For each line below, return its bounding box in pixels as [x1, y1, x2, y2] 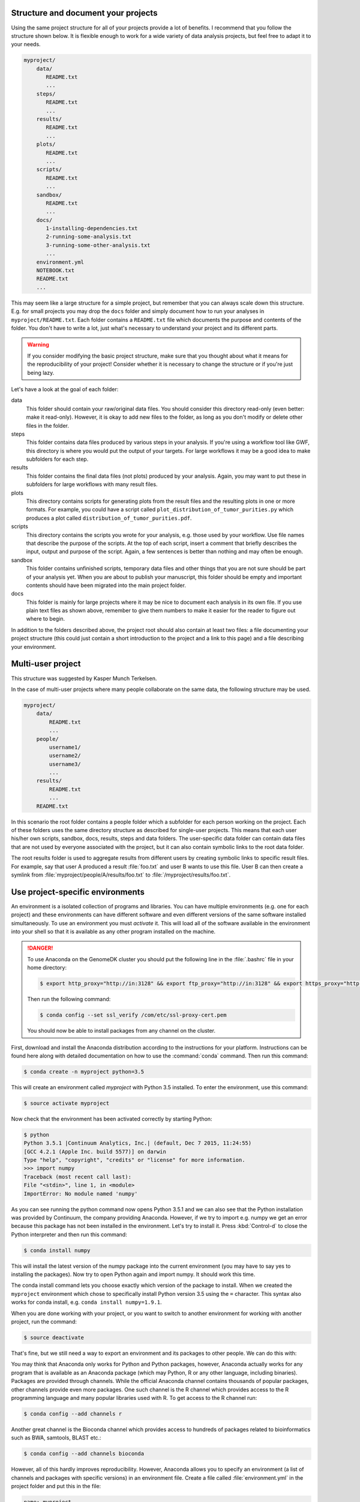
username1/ [49, 744, 81, 750]
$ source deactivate [23, 1334, 84, 1341]
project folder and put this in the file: [11, 1483, 101, 1490]
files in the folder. [26, 422, 69, 429]
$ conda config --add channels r [23, 1410, 122, 1417]
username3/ [49, 761, 81, 767]
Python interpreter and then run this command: [11, 1230, 127, 1238]
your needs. [11, 41, 41, 48]
